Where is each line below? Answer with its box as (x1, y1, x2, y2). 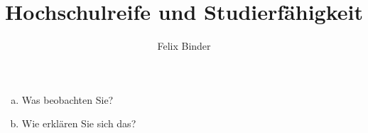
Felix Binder (157, 38, 211, 53)
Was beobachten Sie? (21, 92, 114, 107)
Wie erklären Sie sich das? (21, 116, 136, 131)
